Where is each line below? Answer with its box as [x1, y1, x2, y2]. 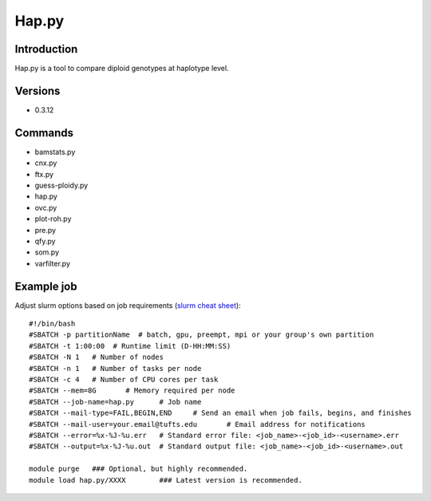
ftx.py [34, 169, 54, 179]
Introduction [14, 42, 78, 56]
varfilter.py [34, 258, 71, 268]
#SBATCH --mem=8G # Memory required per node [29, 386, 235, 395]
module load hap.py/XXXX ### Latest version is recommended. [29, 475, 302, 484]
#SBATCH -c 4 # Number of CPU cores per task [29, 375, 219, 385]
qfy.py [34, 236, 56, 246]
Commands [14, 126, 74, 140]
